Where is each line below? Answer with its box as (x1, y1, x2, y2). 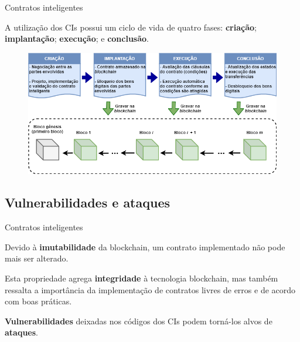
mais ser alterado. (5, 252, 69, 264)
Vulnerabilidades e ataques (5, 193, 171, 212)
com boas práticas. (5, 295, 72, 307)
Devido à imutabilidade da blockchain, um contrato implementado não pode (5, 240, 285, 253)
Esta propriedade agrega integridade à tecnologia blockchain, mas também (5, 272, 278, 284)
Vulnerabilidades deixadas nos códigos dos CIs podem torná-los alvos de (5, 314, 272, 327)
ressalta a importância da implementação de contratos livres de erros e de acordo (5, 283, 296, 296)
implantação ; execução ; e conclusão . (5, 32, 149, 45)
